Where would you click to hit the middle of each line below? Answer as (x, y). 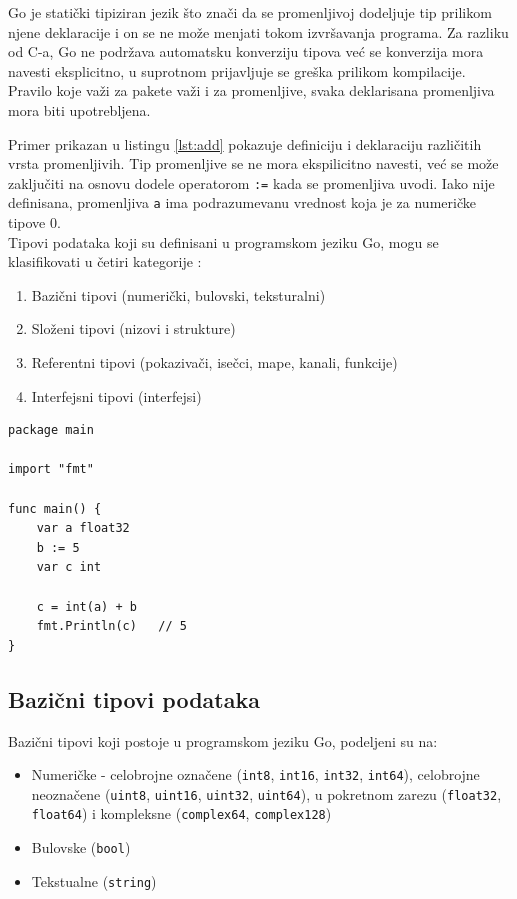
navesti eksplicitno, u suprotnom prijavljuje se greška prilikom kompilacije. (237, 70)
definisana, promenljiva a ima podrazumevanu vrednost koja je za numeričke (242, 202)
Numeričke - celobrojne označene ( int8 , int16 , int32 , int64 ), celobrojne (255, 774)
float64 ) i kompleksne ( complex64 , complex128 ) (181, 813)
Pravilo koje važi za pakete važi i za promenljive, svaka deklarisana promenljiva (251, 90)
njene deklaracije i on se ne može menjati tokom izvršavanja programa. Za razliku (258, 31)
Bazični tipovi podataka (134, 698)
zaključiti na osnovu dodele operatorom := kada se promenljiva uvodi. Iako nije (251, 182)
